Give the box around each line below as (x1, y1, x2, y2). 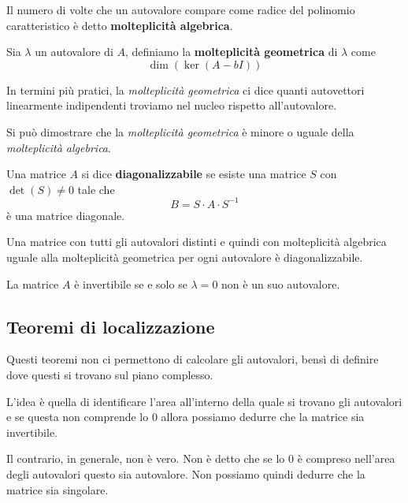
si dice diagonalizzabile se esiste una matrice (81, 166, 306, 182)
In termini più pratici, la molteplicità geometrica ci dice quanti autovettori (6, 81, 365, 98)
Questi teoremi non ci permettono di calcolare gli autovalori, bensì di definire (6, 351, 379, 367)
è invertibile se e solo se (74, 275, 187, 292)
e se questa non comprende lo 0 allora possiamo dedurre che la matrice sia (6, 408, 365, 425)
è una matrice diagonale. (6, 207, 125, 223)
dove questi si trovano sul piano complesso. (6, 367, 213, 383)
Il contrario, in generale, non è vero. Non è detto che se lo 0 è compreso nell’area (6, 450, 395, 467)
